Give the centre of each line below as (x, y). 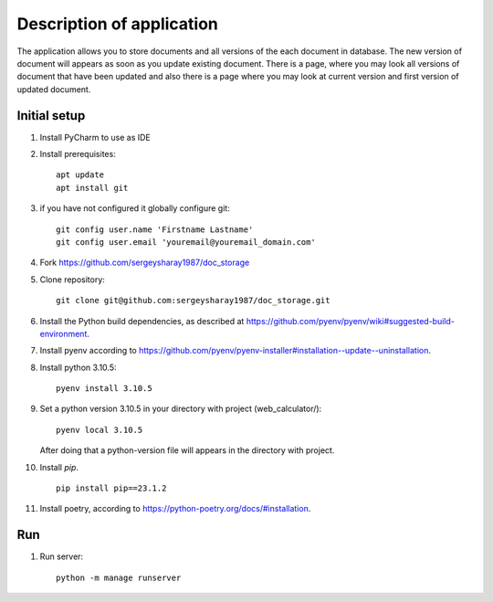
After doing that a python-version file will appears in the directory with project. (187, 450)
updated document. (54, 89)
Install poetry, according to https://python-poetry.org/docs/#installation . (175, 509)
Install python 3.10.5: (78, 367)
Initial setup (51, 116)
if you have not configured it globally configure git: (135, 208)
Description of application (118, 24)
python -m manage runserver (119, 577)
